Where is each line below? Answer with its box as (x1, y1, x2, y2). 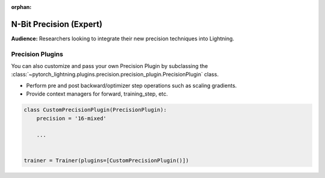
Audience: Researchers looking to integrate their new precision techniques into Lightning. (11, 35, 235, 42)
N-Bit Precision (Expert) (11, 19, 102, 29)
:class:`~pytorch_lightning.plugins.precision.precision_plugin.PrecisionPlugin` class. (11, 71, 219, 78)
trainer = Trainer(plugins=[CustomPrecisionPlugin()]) (23, 157, 189, 164)
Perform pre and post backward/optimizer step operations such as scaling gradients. (26, 82, 237, 89)
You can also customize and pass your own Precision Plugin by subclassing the (11, 63, 208, 70)
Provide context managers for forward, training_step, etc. (26, 90, 169, 97)
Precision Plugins (11, 50, 63, 58)
